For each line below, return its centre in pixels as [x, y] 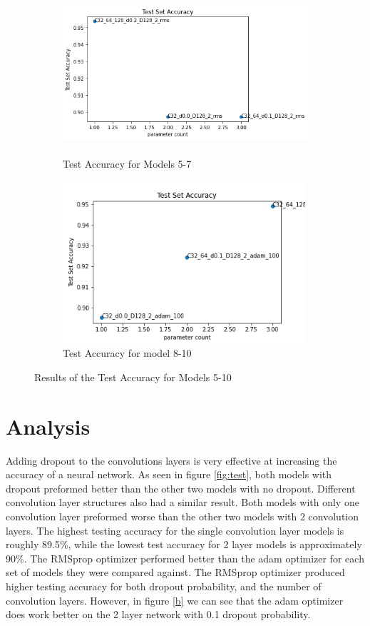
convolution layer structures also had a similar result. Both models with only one [183, 502]
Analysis [48, 426]
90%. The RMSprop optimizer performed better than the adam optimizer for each [185, 558]
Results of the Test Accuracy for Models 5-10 [133, 377]
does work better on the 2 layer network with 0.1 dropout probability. [158, 614]
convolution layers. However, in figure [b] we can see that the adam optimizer [175, 600]
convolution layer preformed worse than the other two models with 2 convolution [183, 516]
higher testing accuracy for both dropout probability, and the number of [164, 586]
